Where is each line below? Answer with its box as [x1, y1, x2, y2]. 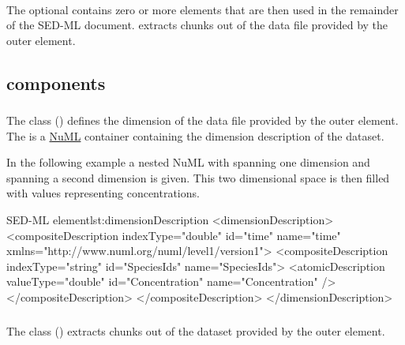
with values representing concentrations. [6, 185, 200, 201]
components [6, 70, 106, 95]
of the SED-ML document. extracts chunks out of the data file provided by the [6, 17, 388, 33]
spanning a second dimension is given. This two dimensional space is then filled [6, 169, 390, 186]
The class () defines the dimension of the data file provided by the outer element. [6, 112, 399, 129]
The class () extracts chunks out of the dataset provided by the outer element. [6, 322, 385, 339]
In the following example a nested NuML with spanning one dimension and [6, 154, 370, 171]
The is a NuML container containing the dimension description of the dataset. [6, 127, 384, 144]
